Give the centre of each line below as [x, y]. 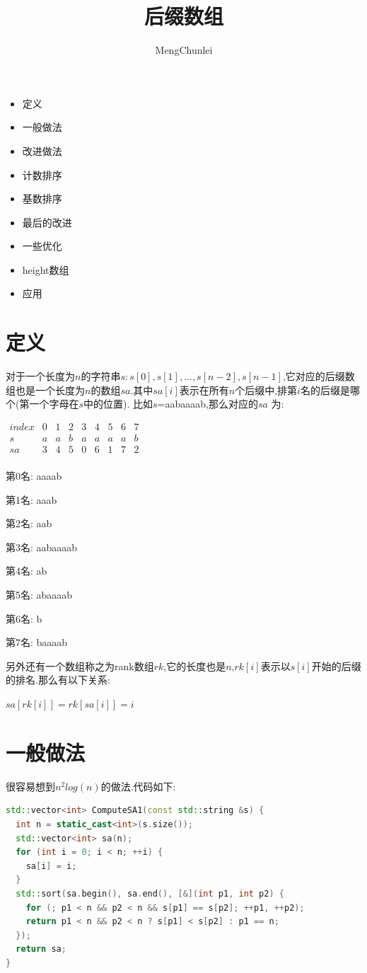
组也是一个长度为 [45, 390]
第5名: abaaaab [39, 595]
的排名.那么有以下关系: [58, 680]
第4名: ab [27, 571]
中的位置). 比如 [118, 404]
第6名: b [24, 618]
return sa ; [41, 949]
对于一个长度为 [40, 376]
